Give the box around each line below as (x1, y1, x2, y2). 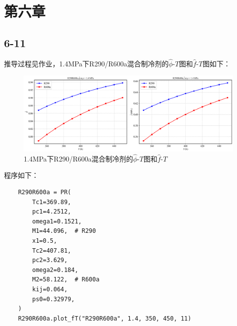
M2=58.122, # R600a (32, 276, 100, 283)
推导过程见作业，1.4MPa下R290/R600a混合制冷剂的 (4, 58, 169, 68)
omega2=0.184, (32, 266, 79, 273)
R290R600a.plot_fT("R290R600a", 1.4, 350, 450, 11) (18, 315, 192, 322)
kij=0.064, (32, 285, 68, 293)
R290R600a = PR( (18, 189, 72, 196)
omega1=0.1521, (32, 217, 82, 225)
